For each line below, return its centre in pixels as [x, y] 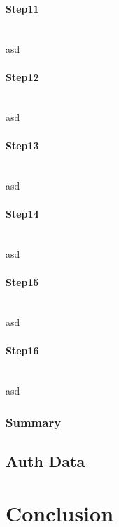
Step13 [22, 145]
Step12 [22, 76]
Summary [34, 422]
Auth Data [45, 461]
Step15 [22, 281]
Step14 [22, 213]
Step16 [22, 350]
